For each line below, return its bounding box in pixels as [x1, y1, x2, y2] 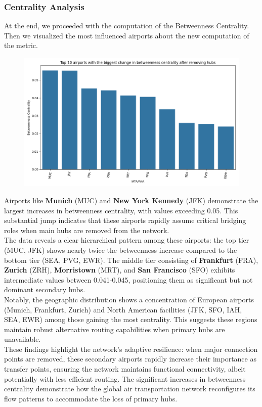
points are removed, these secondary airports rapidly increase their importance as [4, 353, 256, 364]
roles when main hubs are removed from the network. [4, 224, 169, 235]
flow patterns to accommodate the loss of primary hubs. [4, 393, 178, 403]
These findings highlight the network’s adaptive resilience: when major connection [4, 343, 258, 354]
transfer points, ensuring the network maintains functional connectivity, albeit [4, 364, 246, 374]
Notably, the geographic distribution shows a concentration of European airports [4, 294, 254, 304]
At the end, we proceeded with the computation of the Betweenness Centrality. [4, 20, 249, 31]
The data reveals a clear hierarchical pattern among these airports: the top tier [4, 235, 249, 245]
